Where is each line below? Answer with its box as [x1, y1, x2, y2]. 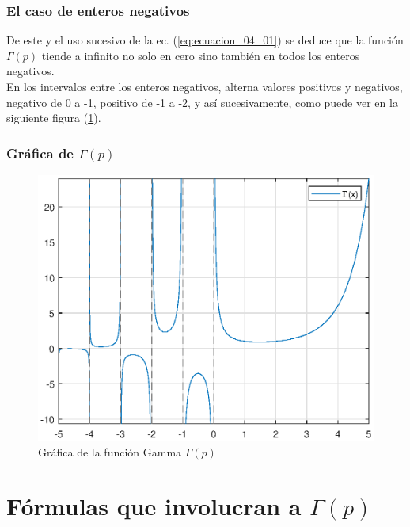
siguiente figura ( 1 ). [6, 109, 101, 126]
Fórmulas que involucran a [6, 490, 302, 522]
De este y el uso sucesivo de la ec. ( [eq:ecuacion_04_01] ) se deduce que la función [6, 32, 404, 48]
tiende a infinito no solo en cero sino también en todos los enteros [41, 47, 360, 63]
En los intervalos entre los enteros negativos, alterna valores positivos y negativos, [6, 78, 403, 94]
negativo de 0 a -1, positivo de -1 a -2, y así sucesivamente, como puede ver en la [6, 94, 398, 110]
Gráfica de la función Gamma [38, 443, 182, 460]
